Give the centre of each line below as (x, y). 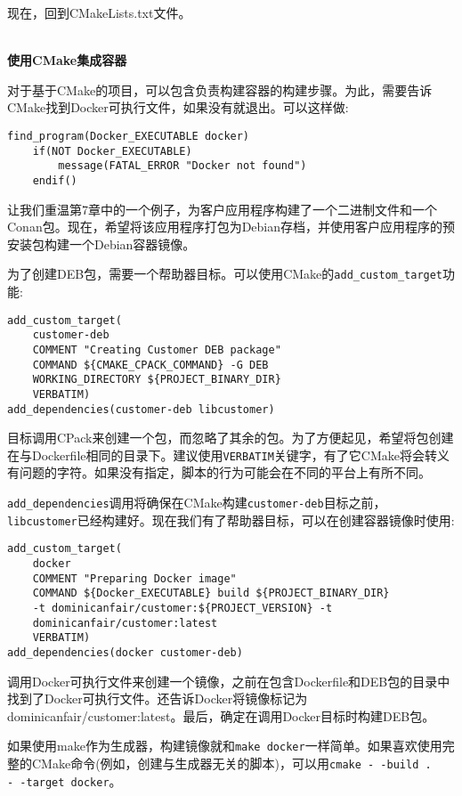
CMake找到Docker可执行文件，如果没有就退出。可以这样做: (178, 107)
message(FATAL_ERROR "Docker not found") (182, 166)
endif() (55, 180)
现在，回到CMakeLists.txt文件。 (99, 12)
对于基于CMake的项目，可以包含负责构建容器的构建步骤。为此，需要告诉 (220, 89)
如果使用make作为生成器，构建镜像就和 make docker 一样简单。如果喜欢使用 (225, 746)
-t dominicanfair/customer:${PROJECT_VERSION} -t (182, 608)
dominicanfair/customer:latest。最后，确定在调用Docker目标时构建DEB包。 (221, 715)
